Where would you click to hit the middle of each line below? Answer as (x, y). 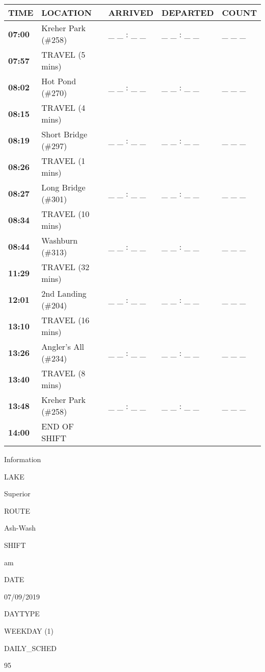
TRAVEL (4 (63, 107)
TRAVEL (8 (63, 373)
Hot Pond (59, 81)
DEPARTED (188, 13)
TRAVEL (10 (65, 214)
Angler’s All (63, 346)
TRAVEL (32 (65, 267)
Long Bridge (63, 187)
